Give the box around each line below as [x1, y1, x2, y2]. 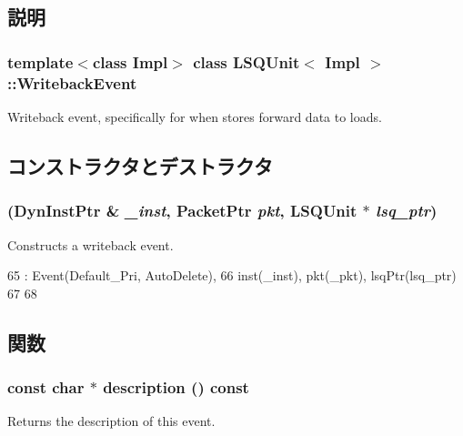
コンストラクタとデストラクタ [7, 151, 273, 179]
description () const [103, 376, 249, 398]
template [7, 50, 74, 73]
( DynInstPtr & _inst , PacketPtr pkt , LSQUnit [7, 199, 357, 222]
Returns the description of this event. [7, 411, 216, 431]
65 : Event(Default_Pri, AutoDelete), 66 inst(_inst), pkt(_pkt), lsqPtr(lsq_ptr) [7, 266, 457, 285]
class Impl [92, 50, 168, 73]
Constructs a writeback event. [7, 235, 174, 254]
